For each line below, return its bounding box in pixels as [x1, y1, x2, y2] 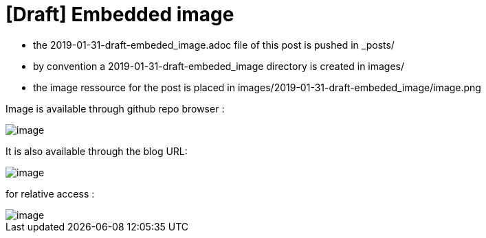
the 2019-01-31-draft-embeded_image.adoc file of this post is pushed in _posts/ [33, 38, 395, 51]
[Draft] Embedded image [5, 3, 234, 26]
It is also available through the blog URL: [5, 145, 188, 157]
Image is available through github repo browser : [5, 102, 225, 115]
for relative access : [5, 187, 95, 200]
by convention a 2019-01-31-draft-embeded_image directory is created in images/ [33, 60, 405, 72]
